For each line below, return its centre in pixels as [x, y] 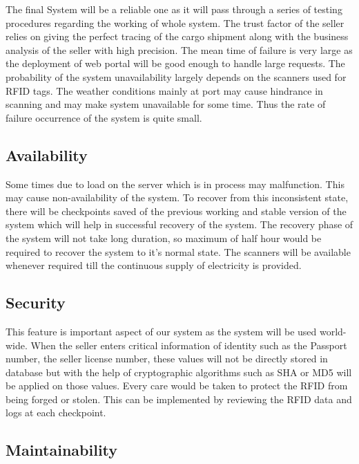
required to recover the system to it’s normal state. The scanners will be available [178, 251]
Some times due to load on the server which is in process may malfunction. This [175, 184]
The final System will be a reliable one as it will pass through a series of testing [174, 9]
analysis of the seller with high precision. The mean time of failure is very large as [179, 49]
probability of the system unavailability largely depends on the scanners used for [176, 76]
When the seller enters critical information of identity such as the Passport [189, 345]
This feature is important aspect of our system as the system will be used [161, 331]
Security [36, 303]
